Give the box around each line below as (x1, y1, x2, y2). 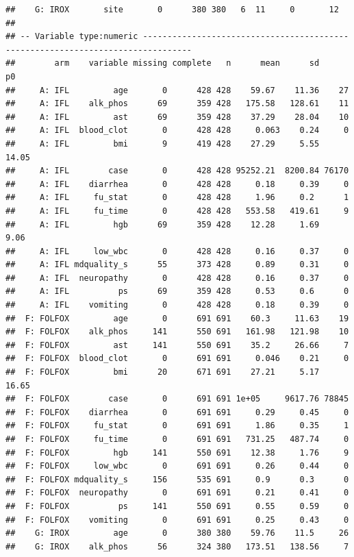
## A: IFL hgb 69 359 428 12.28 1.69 (5, 219, 320, 230)
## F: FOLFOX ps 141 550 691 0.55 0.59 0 (5, 501, 349, 511)
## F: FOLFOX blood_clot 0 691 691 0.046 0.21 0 (5, 354, 349, 364)
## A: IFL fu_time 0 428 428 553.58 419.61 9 (5, 206, 349, 216)
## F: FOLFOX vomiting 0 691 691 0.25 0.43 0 (5, 515, 349, 525)
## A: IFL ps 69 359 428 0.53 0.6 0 (5, 286, 349, 297)
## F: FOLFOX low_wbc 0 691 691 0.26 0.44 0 (5, 461, 349, 471)
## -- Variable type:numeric (5, 32, 138, 42)
